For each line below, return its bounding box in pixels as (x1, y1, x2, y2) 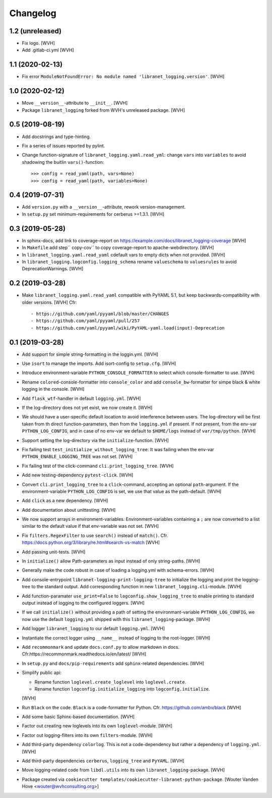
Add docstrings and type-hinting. (22, 134, 91, 140)
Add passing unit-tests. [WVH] (22, 548, 86, 555)
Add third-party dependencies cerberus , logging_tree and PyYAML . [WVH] (22, 758, 185, 764)
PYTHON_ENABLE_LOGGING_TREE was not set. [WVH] (22, 454, 133, 460)
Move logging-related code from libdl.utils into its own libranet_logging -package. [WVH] (22, 767, 225, 773)
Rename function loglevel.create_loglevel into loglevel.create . (34, 679, 186, 685)
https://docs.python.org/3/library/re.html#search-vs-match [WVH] (22, 539, 160, 545)
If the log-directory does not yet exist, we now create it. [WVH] (22, 405, 153, 410)
